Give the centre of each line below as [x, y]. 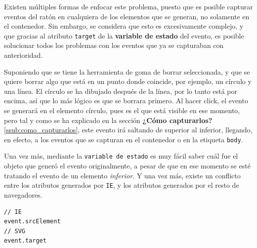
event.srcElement [32, 222]
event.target [25, 241]
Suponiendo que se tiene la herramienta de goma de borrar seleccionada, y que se [127, 71]
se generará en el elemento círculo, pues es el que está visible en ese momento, [122, 110]
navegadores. [23, 194]
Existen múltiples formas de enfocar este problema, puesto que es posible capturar [128, 6]
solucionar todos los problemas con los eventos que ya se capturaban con [114, 45]
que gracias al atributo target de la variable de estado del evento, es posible [124, 35]
